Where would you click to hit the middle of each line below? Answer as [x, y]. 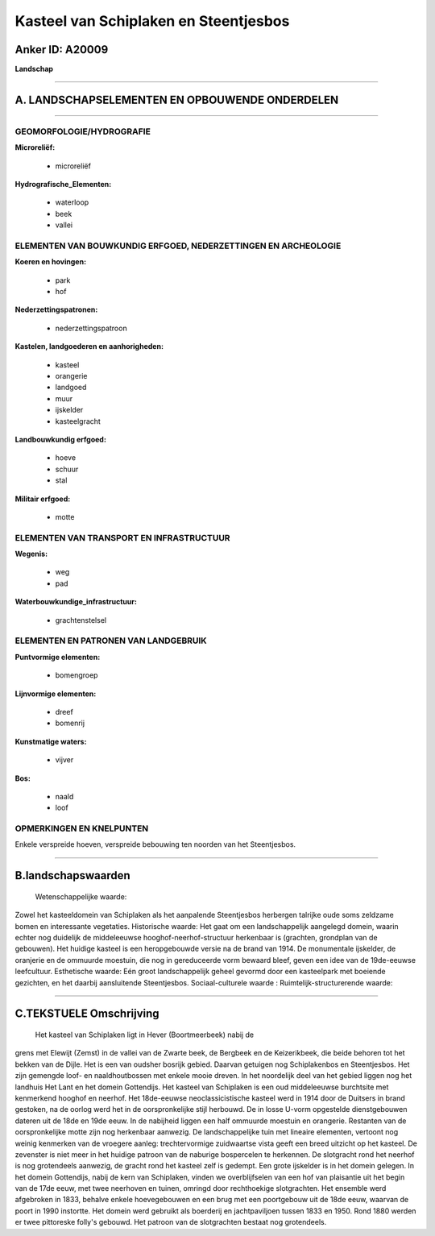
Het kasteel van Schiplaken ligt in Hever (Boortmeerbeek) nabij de [144, 1035]
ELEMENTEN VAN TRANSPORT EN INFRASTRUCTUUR [122, 537]
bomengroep [77, 675]
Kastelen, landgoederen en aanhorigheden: [89, 346]
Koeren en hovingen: [51, 262]
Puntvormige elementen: [58, 657]
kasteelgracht [78, 421]
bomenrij [70, 723]
